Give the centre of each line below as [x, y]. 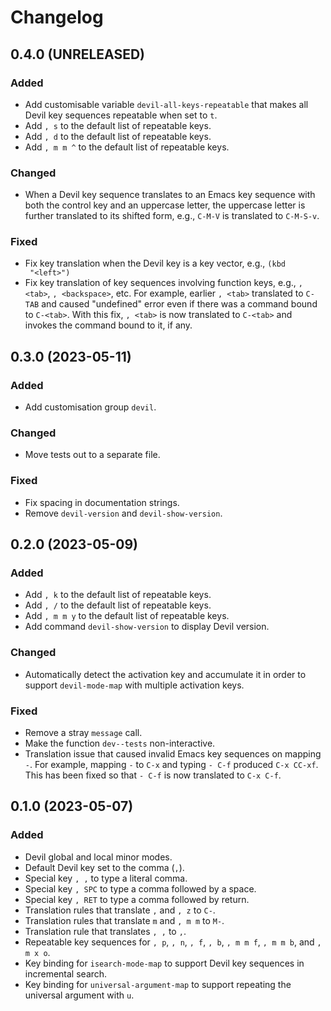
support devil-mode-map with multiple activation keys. [134, 685]
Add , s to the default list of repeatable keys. [118, 125]
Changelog [57, 17]
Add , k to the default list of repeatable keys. [118, 595]
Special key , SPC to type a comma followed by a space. [140, 888]
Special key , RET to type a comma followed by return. [137, 899]
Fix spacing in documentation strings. [102, 502]
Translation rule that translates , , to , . [105, 931]
